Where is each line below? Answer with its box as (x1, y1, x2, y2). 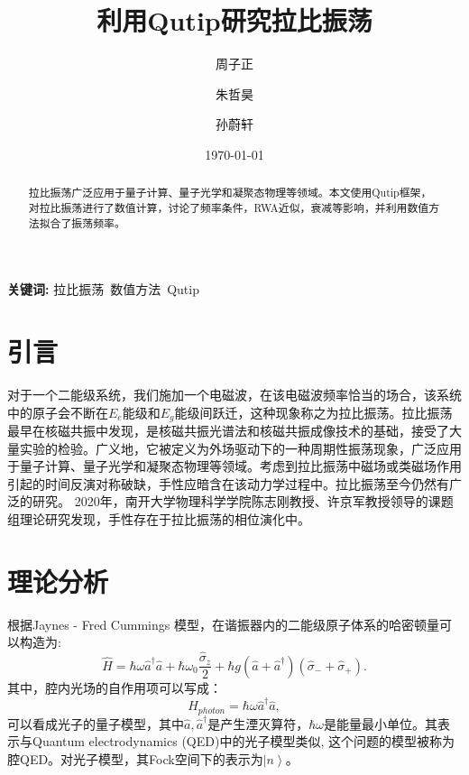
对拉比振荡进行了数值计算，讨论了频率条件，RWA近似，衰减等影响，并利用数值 (28, 199, 429, 215)
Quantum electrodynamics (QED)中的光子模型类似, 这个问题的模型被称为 (32, 732, 455, 751)
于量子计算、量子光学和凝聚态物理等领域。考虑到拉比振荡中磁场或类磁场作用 (7, 457, 462, 475)
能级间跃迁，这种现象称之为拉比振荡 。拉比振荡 (174, 402, 453, 421)
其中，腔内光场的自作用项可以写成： (7, 678, 222, 697)
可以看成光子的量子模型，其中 (7, 714, 184, 733)
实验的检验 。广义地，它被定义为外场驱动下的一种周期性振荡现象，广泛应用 (19, 438, 462, 457)
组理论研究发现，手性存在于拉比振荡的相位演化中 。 (7, 510, 310, 528)
